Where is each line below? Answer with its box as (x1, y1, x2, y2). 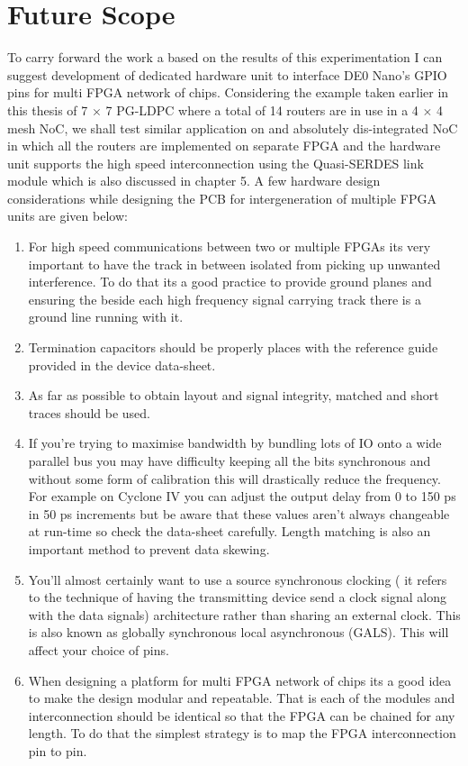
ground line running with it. (28, 307, 184, 326)
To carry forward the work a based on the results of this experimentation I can (7, 48, 443, 67)
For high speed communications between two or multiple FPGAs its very (28, 237, 431, 256)
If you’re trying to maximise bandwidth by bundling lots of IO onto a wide (28, 433, 442, 452)
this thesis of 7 (7, 100, 88, 119)
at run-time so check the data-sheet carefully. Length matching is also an (28, 522, 431, 541)
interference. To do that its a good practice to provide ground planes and (28, 272, 432, 291)
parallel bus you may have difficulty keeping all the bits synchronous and (28, 451, 431, 470)
